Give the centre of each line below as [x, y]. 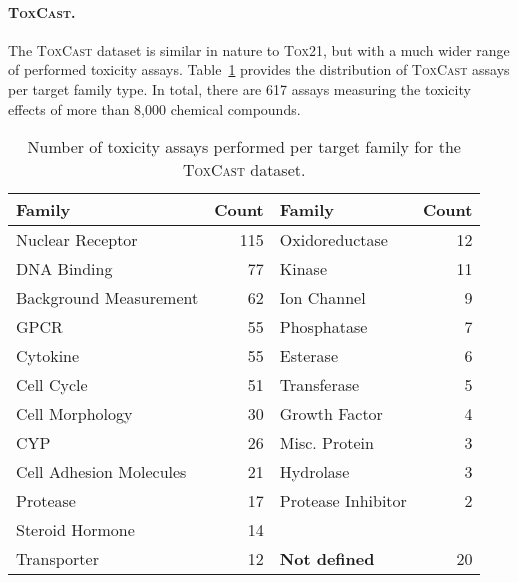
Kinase [303, 269]
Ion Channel [322, 298]
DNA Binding [64, 269]
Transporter [57, 559]
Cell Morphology [74, 414]
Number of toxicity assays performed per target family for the [244, 147]
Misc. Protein [326, 443]
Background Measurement [107, 298]
